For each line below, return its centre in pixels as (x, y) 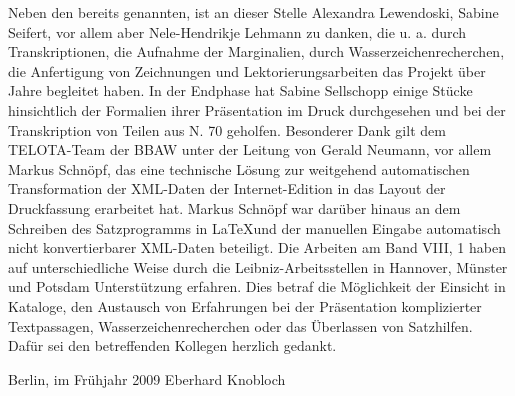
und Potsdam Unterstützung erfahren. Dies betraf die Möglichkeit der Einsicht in (257, 286)
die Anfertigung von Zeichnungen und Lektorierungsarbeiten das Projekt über (247, 70)
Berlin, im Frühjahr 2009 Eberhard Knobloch (147, 378)
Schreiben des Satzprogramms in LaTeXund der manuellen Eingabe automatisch (254, 227)
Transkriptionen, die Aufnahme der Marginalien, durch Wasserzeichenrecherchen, (256, 51)
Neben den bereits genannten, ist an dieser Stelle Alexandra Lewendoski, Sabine (253, 12)
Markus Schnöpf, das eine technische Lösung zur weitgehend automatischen (239, 168)
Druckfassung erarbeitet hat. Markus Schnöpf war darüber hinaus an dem (234, 207)
